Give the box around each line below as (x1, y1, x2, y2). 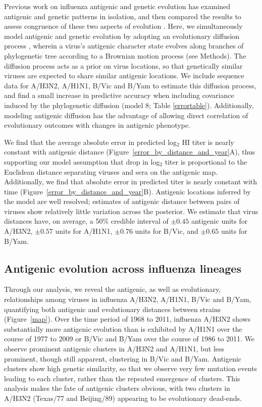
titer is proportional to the (165, 156, 247, 167)
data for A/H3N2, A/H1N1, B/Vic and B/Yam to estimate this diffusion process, (4, 80, 256, 90)
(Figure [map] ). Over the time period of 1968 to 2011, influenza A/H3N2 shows (4, 314, 251, 324)
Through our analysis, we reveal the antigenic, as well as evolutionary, (4, 284, 221, 294)
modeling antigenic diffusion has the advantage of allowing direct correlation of (4, 110, 248, 120)
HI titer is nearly (182, 136, 234, 147)
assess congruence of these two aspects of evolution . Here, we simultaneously (4, 21, 243, 31)
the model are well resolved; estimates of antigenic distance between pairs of (4, 196, 240, 207)
